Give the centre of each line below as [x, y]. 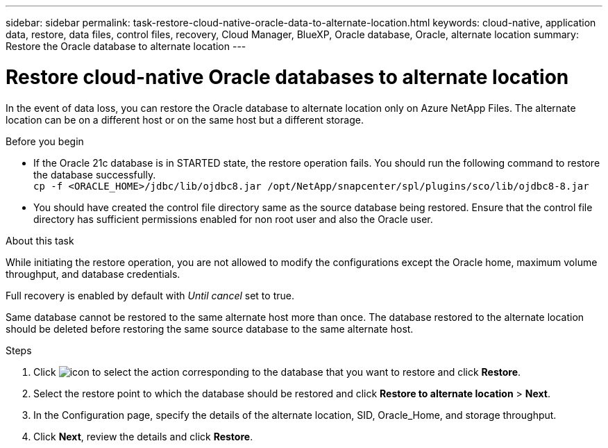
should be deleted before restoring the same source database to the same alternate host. [210, 329]
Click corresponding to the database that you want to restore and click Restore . [277, 372]
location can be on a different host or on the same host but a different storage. [185, 119]
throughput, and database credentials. [93, 274]
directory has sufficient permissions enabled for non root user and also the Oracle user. [233, 219]
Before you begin [45, 141]
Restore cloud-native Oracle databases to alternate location [287, 77]
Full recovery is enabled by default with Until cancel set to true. [150, 295]
